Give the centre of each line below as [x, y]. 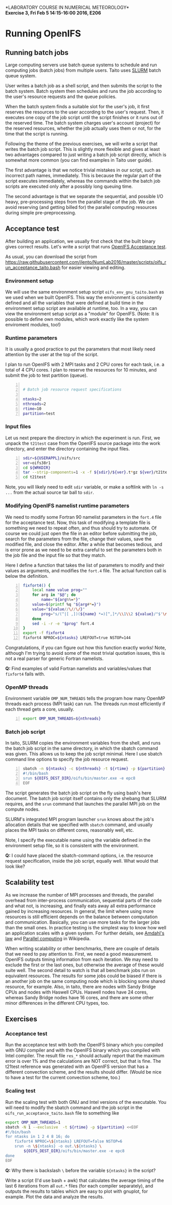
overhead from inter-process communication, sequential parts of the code [84, 900]
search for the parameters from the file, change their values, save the [79, 539]
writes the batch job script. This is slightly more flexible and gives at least [83, 149]
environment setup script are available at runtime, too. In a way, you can [81, 308]
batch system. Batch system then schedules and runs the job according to [84, 91]
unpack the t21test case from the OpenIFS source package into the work [83, 443]
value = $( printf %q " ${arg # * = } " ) [67, 605]
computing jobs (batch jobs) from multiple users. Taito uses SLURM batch [83, 70]
